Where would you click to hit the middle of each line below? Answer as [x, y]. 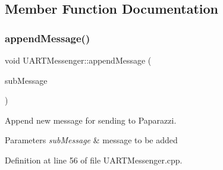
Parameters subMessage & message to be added [91, 140]
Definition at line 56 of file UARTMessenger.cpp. [94, 160]
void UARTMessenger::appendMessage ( [78, 60]
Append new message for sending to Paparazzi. [91, 120]
